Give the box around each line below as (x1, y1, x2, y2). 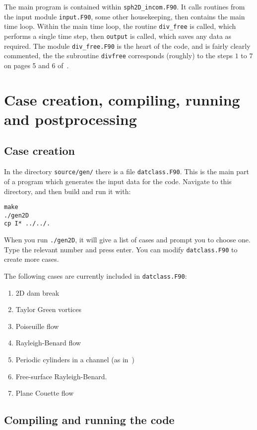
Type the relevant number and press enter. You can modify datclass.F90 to (4, 244, 238, 254)
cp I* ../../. (4, 220, 51, 227)
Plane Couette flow (15, 388, 74, 398)
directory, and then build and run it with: (4, 186, 131, 196)
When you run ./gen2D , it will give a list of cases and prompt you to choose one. (4, 234, 251, 245)
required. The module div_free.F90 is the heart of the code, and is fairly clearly (4, 40, 251, 51)
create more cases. (4, 254, 59, 264)
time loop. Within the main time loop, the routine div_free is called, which (4, 21, 236, 31)
